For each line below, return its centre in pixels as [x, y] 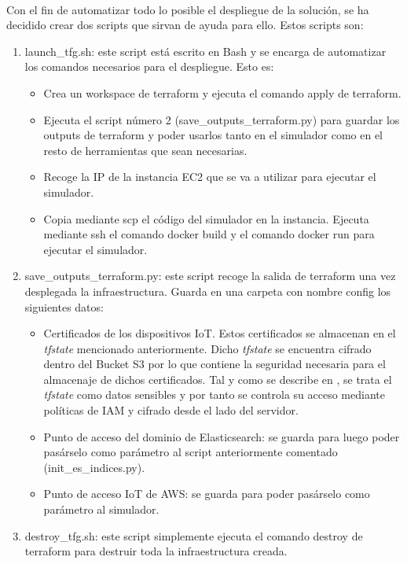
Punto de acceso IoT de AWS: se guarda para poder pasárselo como [207, 494]
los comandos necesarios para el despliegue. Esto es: [149, 66]
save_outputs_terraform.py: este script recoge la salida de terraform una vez [210, 276]
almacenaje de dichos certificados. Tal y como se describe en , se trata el [218, 379]
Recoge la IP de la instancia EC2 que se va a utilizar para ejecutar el [210, 177]
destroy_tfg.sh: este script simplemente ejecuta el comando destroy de [194, 535]
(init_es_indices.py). [94, 467]
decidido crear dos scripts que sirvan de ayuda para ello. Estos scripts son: [185, 25]
